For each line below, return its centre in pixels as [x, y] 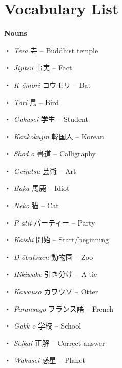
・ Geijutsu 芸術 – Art [40, 170]
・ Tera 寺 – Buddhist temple [51, 50]
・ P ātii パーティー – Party [50, 222]
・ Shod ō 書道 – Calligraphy [50, 154]
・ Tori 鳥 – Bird [32, 102]
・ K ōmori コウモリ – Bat [47, 84]
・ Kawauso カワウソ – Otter [51, 291]
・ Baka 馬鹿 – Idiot [37, 188]
